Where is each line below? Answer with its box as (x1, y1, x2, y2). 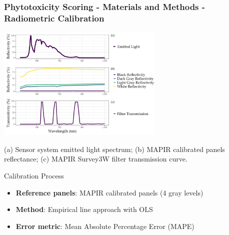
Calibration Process (4, 170, 64, 181)
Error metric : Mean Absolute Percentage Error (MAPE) (15, 220, 194, 231)
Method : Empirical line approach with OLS (15, 204, 153, 214)
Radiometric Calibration (4, 11, 104, 24)
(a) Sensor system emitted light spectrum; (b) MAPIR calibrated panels (4, 143, 225, 154)
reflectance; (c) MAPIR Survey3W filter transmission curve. (4, 153, 187, 164)
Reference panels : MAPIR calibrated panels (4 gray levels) (15, 187, 203, 197)
